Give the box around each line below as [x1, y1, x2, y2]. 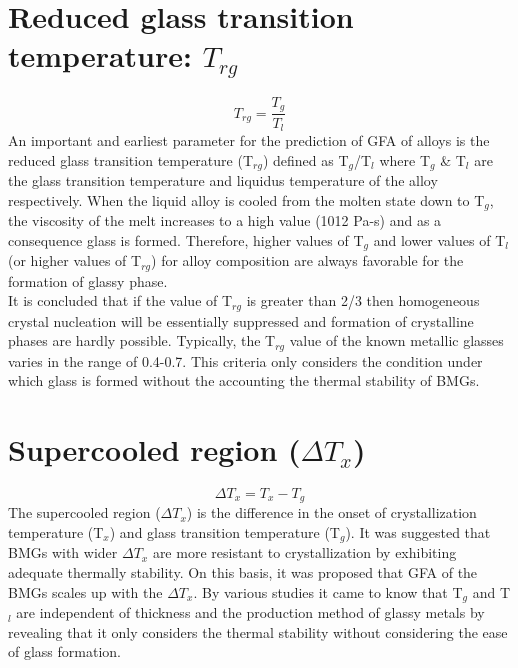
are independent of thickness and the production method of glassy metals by [16, 602, 485, 623]
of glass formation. [8, 641, 121, 662]
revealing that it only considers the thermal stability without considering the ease [8, 621, 508, 642]
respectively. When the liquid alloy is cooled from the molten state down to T [8, 189, 485, 210]
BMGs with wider [8, 542, 118, 563]
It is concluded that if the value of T [8, 290, 233, 311]
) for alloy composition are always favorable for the [151, 250, 464, 271]
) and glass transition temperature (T [109, 522, 340, 543]
